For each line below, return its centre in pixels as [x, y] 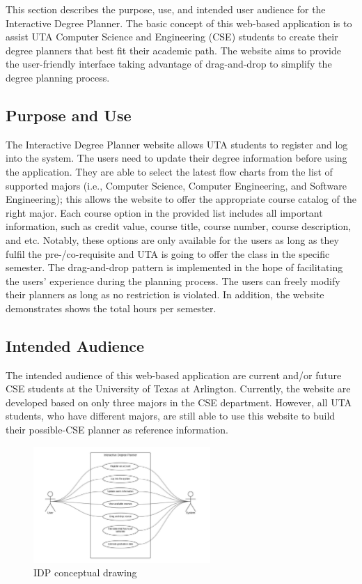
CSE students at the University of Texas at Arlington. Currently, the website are [178, 389]
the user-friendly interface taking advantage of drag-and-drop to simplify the [169, 64]
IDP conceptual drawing [85, 573]
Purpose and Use [69, 115]
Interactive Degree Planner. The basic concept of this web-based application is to [179, 23]
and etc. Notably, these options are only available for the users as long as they [172, 239]
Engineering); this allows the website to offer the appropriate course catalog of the [181, 199]
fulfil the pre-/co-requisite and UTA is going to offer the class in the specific [168, 253]
